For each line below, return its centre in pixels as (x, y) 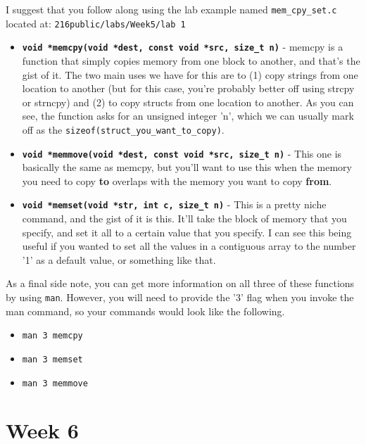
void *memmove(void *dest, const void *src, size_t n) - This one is (182, 153)
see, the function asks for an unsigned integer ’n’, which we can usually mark (188, 116)
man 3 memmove (55, 383)
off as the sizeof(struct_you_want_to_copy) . (123, 129)
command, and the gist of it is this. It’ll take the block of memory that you (184, 218)
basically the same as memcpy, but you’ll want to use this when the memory (187, 167)
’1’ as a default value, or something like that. (119, 259)
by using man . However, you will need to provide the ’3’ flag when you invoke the (180, 297)
